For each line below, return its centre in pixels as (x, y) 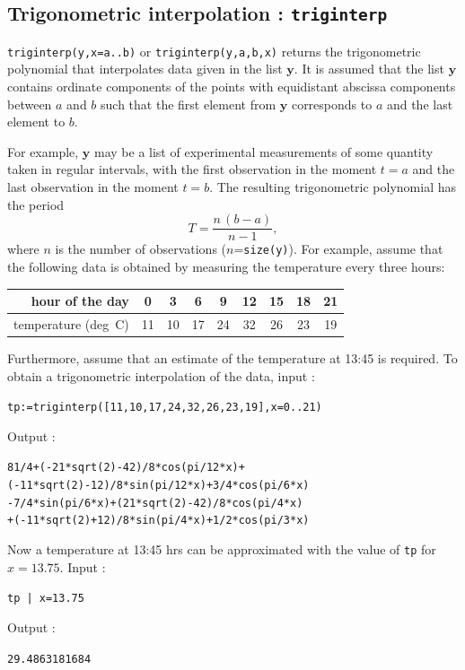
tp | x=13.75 (46, 599)
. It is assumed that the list (369, 69)
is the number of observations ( (141, 249)
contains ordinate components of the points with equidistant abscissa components (232, 87)
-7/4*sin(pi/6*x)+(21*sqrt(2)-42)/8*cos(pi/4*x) (155, 503)
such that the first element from (189, 104)
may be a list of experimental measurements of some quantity (264, 151)
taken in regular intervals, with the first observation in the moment (192, 169)
